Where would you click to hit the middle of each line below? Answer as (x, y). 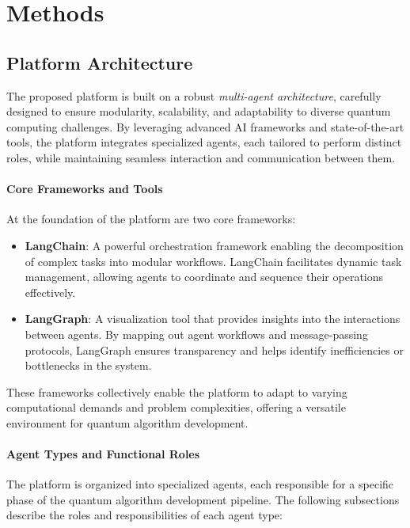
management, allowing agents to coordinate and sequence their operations (204, 277)
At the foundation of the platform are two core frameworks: (151, 219)
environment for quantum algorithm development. (127, 422)
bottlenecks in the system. (88, 365)
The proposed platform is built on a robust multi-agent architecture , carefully (194, 95)
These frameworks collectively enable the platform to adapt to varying (177, 391)
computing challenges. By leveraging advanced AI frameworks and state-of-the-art (205, 126)
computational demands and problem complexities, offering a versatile (176, 407)
